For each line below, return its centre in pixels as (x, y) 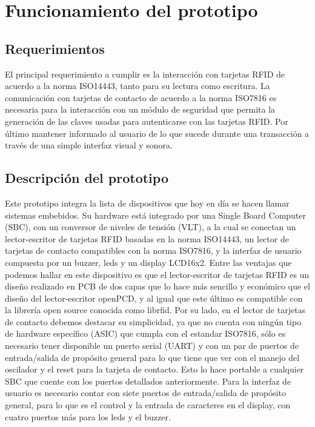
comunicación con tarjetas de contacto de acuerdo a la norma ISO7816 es (141, 97)
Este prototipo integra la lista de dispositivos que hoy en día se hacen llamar (147, 203)
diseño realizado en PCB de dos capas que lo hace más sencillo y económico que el (157, 286)
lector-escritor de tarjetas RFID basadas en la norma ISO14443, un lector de (147, 238)
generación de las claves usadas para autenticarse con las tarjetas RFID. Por (147, 121)
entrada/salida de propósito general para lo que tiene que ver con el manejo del (152, 357)
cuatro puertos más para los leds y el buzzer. (88, 416)
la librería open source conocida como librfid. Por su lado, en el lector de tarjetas (155, 310)
